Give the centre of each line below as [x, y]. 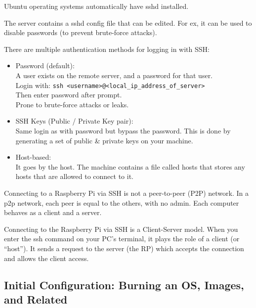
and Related [36, 299]
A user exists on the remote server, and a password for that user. [114, 75]
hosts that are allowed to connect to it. [74, 176]
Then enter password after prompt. [69, 95]
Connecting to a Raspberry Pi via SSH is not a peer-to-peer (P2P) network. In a [127, 193]
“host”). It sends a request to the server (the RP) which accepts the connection [124, 248]
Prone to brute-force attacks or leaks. [72, 104]
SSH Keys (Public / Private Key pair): [74, 121]
